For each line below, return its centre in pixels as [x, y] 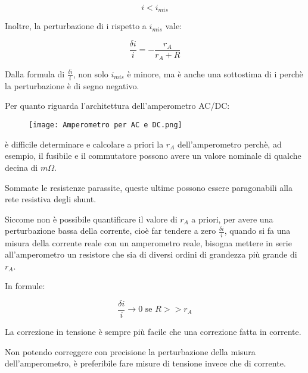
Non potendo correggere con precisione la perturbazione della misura [130, 351]
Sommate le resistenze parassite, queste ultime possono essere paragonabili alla [149, 187]
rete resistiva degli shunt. [51, 199]
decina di [21, 167]
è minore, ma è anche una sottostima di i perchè [215, 73]
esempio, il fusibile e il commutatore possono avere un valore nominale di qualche [153, 156]
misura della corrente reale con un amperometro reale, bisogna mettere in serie [148, 242]
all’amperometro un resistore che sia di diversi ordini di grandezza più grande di [151, 254]
